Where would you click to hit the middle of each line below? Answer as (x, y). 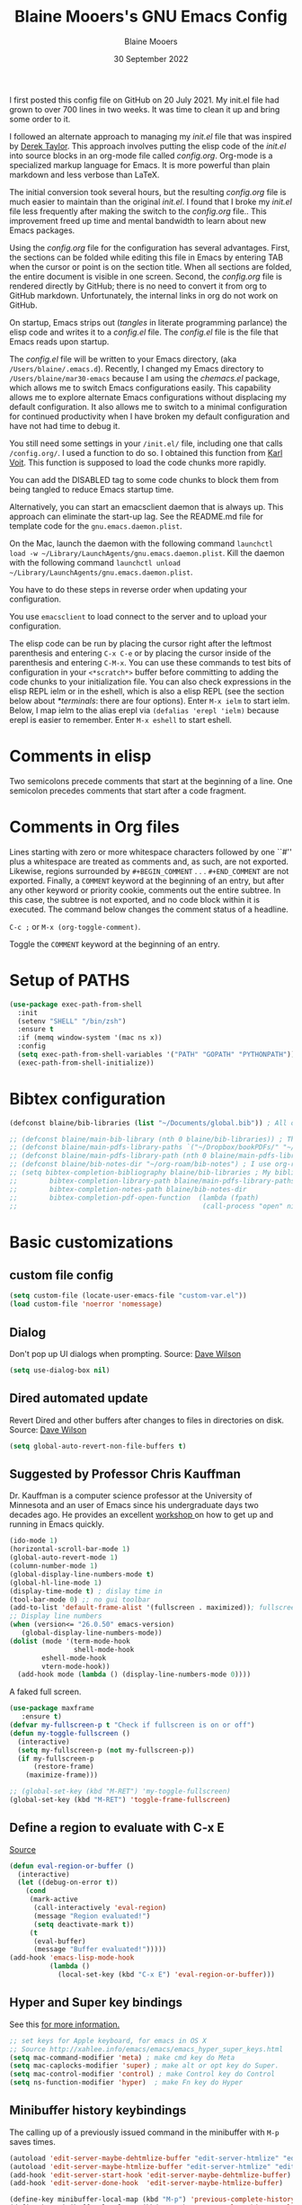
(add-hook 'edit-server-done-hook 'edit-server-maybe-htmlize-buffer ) (146, 2183)
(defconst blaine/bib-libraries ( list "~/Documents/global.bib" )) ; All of (154, 1123)
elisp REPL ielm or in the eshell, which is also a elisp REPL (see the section (147, 691)
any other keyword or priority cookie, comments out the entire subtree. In (145, 890)
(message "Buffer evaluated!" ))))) (100, 1950)
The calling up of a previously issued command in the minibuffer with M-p (144, 2132)
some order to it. (40, 119)
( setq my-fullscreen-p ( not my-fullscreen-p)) (106, 1750)
